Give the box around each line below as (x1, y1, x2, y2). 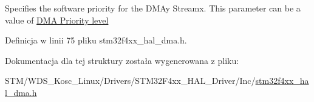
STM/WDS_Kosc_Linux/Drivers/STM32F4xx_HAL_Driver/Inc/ (5, 74, 256, 87)
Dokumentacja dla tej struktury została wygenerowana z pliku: (5, 54, 239, 66)
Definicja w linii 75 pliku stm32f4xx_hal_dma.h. (5, 34, 187, 46)
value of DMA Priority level (5, 13, 109, 26)
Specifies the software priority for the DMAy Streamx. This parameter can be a (5, 2, 301, 14)
